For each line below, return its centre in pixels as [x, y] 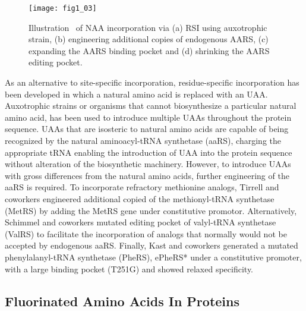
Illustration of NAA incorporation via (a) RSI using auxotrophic [148, 27]
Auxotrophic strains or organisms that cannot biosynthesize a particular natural [151, 106]
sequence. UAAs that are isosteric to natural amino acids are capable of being [147, 129]
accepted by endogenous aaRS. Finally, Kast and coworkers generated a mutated [152, 245]
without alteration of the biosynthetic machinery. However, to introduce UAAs [148, 164]
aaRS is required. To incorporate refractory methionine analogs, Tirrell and [142, 187]
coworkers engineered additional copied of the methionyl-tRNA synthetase [140, 198]
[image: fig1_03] [63, 8]
